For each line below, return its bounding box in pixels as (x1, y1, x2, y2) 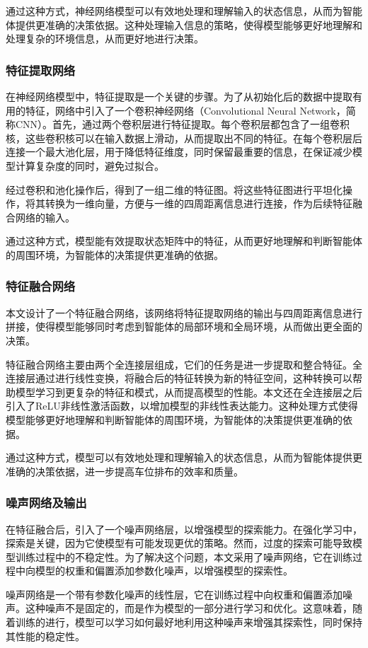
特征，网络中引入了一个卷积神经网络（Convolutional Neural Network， (25, 103, 346, 117)
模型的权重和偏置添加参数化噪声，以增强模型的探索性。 (35, 563, 293, 578)
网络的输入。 (15, 209, 75, 224)
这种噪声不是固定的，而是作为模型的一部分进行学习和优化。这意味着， (25, 601, 352, 615)
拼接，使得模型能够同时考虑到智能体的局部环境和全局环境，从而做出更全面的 (6, 319, 362, 334)
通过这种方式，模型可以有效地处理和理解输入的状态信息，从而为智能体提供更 (6, 450, 362, 465)
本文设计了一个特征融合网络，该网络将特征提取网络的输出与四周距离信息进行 (6, 305, 362, 320)
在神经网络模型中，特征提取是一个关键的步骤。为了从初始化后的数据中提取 (6, 89, 352, 103)
